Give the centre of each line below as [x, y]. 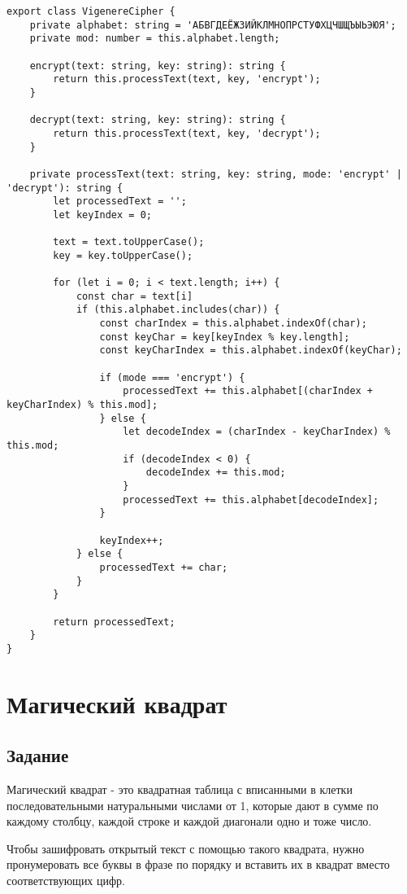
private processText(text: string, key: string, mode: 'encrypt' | [216, 174]
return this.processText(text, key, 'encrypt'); [187, 79]
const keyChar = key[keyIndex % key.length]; [225, 337]
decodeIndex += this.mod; [216, 473]
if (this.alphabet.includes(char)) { [178, 310]
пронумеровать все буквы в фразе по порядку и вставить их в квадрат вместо [198, 864]
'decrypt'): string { [65, 188]
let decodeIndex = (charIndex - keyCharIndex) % [257, 432]
